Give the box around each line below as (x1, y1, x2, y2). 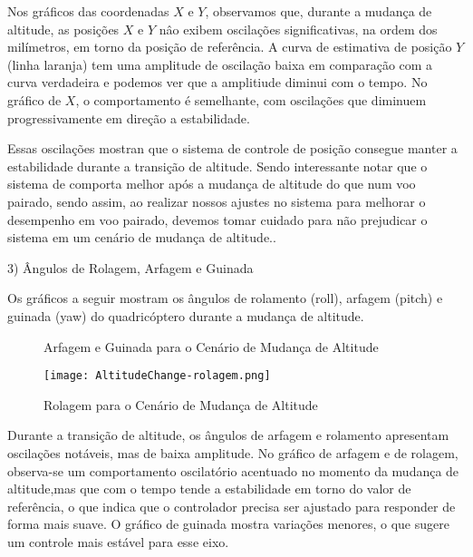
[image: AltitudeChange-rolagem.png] (43, 369, 271, 383)
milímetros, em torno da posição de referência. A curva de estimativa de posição (7, 37, 452, 56)
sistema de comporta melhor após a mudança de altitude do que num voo (7, 174, 416, 193)
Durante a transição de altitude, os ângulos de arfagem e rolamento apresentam (7, 425, 449, 445)
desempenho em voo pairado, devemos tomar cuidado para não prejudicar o (7, 210, 428, 229)
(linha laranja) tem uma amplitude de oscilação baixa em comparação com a (7, 54, 433, 73)
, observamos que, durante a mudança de (205, 2, 432, 20)
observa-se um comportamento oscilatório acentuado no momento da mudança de (7, 461, 459, 480)
